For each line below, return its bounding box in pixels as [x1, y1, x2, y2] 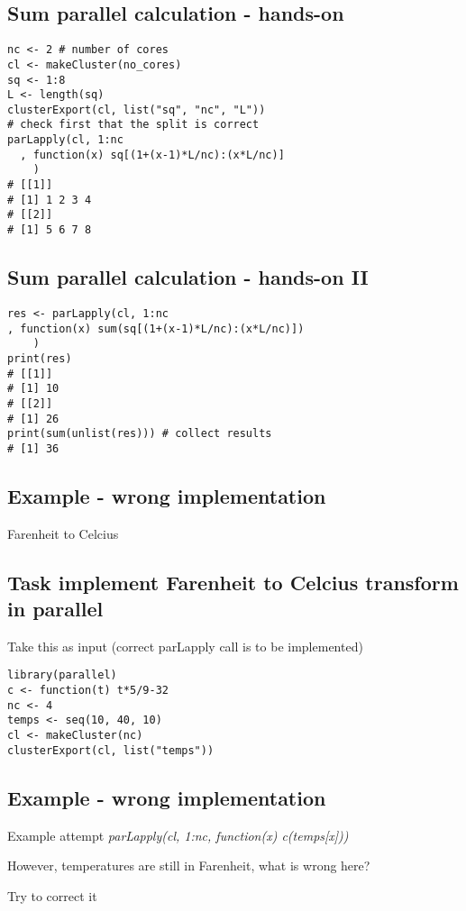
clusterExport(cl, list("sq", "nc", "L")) [7, 103, 266, 116]
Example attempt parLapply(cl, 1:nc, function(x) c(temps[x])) [7, 825, 349, 844]
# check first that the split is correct [7, 118, 260, 132]
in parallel [7, 595, 104, 623]
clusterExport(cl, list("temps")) [7, 743, 215, 757]
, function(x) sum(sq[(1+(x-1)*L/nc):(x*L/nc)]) [7, 322, 305, 335]
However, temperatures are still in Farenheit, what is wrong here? [7, 856, 370, 875]
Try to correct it [7, 886, 97, 905]
